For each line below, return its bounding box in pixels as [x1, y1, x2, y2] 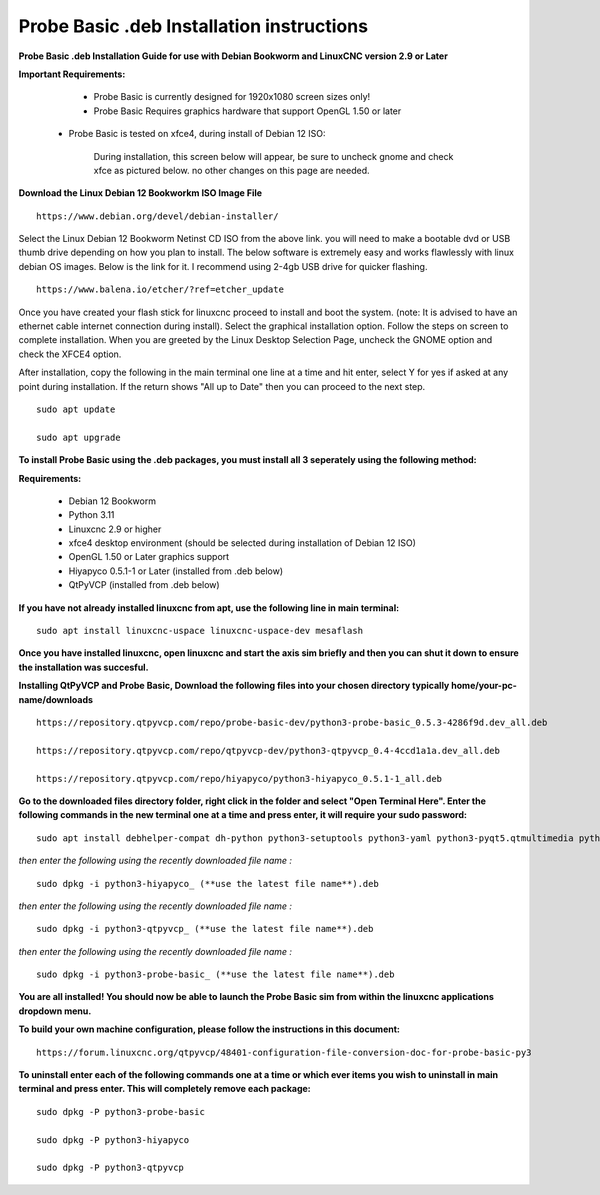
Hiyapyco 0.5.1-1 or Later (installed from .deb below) [68, 565, 284, 577]
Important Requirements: [18, 68, 126, 80]
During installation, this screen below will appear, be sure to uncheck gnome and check [93, 150, 454, 162]
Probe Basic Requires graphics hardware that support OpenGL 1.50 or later [93, 105, 402, 117]
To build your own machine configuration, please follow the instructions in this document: [18, 1023, 400, 1035]
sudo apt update [36, 403, 116, 415]
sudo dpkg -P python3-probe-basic [36, 1106, 205, 1117]
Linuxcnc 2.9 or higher [68, 523, 162, 535]
